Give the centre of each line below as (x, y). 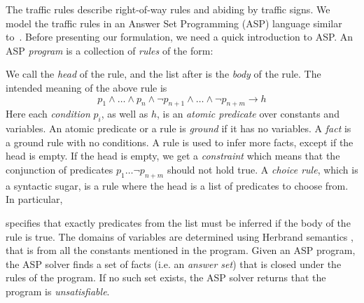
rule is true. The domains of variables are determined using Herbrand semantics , (180, 236)
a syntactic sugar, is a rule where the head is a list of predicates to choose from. (177, 185)
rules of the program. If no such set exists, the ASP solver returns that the (166, 277)
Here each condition (48, 114)
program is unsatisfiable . (58, 291)
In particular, (34, 199)
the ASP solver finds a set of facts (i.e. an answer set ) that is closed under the (174, 263)
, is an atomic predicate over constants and (248, 114)
